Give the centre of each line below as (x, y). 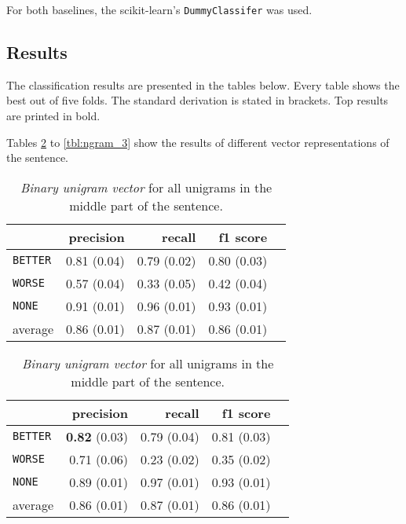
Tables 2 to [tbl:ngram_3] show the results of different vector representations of (198, 142)
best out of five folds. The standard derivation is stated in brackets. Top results (198, 100)
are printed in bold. (53, 116)
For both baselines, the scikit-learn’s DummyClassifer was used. (159, 9)
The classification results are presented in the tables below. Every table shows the (203, 84)
